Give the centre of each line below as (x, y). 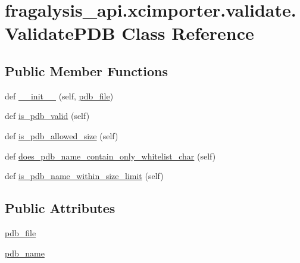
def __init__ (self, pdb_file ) (59, 96)
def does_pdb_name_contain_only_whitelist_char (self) (110, 156)
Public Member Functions (86, 71)
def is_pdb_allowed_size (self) (62, 135)
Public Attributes (60, 208)
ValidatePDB (60, 33)
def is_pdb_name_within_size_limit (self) (84, 176)
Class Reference (188, 33)
